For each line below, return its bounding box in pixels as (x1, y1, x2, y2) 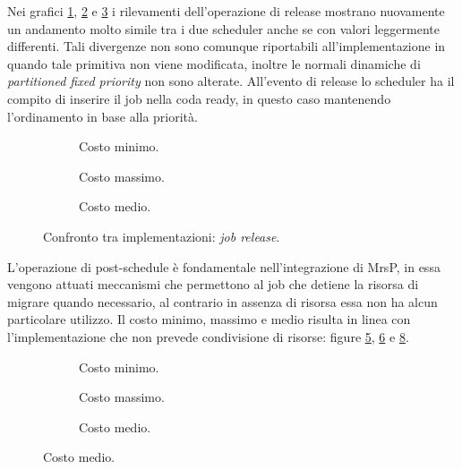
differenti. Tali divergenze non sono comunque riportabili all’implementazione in (7, 37, 446, 55)
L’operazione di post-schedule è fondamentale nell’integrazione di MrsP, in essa (7, 257, 441, 276)
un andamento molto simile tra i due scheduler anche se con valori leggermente (7, 19, 440, 38)
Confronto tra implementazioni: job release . (43, 226, 280, 245)
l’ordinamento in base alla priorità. (7, 107, 198, 125)
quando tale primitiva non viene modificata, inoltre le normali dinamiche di (7, 54, 421, 72)
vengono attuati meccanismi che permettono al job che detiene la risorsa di (7, 275, 419, 294)
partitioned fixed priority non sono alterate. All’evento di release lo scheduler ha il (7, 72, 455, 90)
